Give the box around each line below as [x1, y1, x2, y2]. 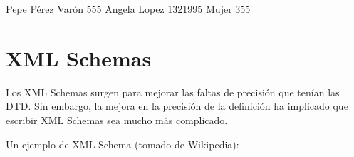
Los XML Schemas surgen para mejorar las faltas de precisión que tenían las [6, 84, 340, 99]
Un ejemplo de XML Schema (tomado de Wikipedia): [6, 136, 239, 151]
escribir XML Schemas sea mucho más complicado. [6, 112, 228, 127]
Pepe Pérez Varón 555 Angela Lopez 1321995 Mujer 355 [6, 1, 251, 16]
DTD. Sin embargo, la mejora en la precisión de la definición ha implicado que [6, 98, 348, 113]
